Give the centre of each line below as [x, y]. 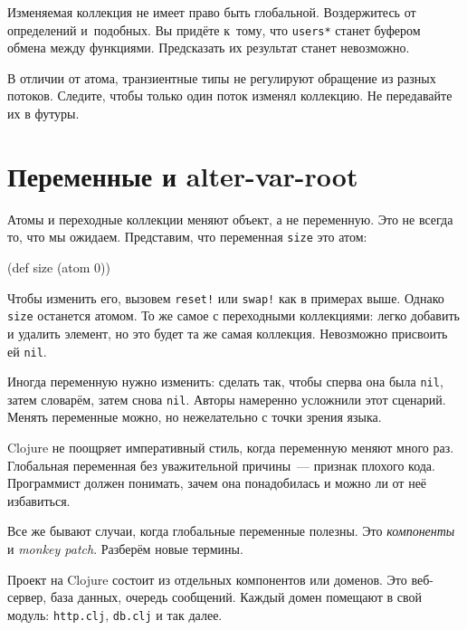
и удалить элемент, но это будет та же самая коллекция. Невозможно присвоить [228, 333]
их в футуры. [43, 114]
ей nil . [27, 351]
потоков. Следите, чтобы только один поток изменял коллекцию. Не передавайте [230, 95]
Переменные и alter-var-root [183, 175]
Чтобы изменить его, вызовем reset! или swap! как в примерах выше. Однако [226, 297]
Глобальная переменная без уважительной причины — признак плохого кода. [221, 465]
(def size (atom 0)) [59, 267]
